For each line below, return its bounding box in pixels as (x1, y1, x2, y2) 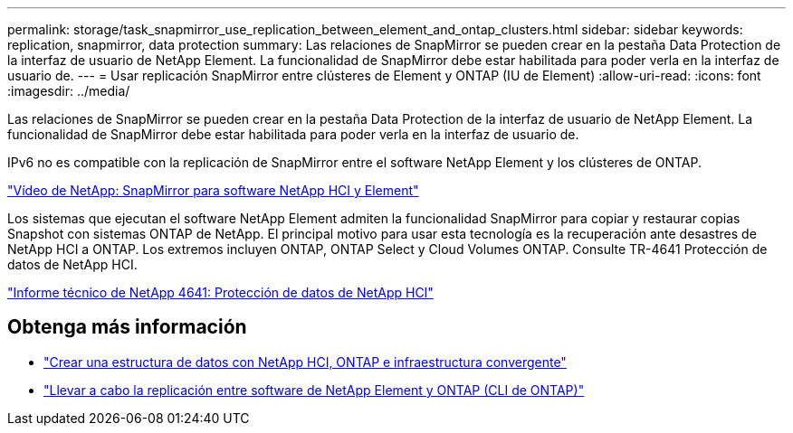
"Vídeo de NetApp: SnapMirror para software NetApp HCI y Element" (7, 183, 419, 198)
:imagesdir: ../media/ (7, 83, 130, 99)
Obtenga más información (7, 315, 247, 339)
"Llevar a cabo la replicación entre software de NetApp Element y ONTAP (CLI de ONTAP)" (43, 381, 585, 398)
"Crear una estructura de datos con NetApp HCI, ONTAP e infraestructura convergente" (43, 353, 567, 370)
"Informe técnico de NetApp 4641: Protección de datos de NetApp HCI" (7, 285, 434, 300)
